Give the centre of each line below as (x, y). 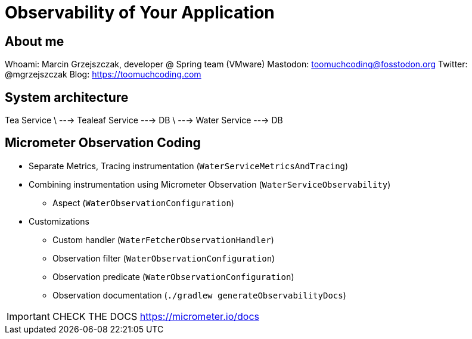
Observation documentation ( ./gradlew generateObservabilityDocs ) (199, 295)
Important (28, 316)
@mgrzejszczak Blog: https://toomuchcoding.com (103, 74)
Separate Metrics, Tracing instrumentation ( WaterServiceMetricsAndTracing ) (189, 166)
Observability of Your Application (140, 13)
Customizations (59, 221)
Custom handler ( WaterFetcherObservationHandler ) (163, 240)
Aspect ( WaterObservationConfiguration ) (143, 203)
